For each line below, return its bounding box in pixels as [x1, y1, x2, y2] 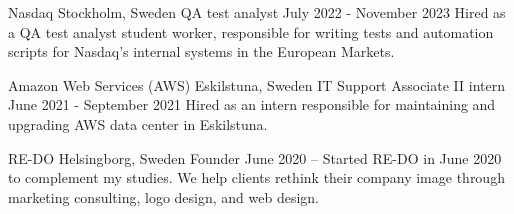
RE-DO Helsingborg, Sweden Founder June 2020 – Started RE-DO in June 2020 [8, 147, 502, 168]
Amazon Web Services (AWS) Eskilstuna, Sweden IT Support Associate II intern [8, 74, 505, 95]
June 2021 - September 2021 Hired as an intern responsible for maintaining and [8, 94, 496, 115]
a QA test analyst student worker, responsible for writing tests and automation [8, 21, 494, 42]
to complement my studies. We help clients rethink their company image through [8, 167, 505, 188]
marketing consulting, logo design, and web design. [8, 186, 320, 207]
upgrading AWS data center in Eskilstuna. [8, 113, 268, 134]
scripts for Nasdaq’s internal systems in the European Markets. [8, 41, 395, 62]
